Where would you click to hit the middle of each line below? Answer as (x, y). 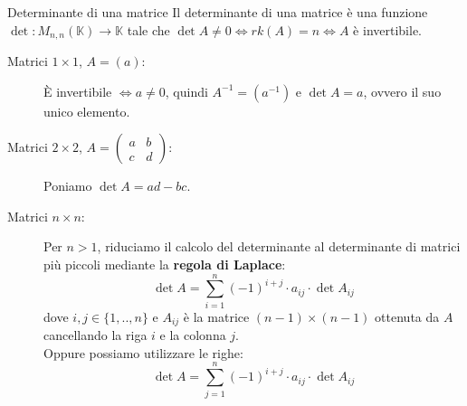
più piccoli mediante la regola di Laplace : (165, 264)
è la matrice (216, 316)
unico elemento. (87, 111)
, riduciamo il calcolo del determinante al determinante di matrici (279, 246)
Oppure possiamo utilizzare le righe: (143, 352)
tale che (148, 29)
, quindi (186, 91)
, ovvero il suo (402, 91)
